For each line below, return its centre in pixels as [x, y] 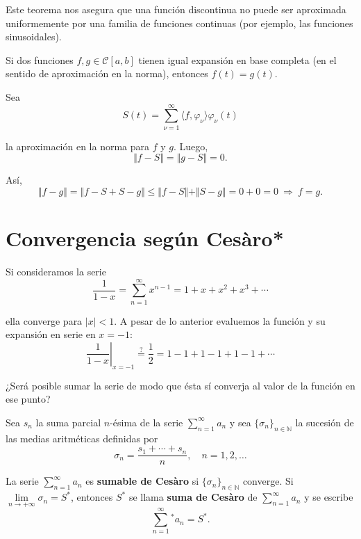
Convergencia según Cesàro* [145, 238]
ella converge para [44, 320]
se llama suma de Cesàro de [193, 497]
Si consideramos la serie [56, 271]
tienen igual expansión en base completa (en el [237, 59]
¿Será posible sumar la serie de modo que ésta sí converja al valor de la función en [180, 385]
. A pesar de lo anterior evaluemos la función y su [220, 320]
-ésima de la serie [146, 422]
